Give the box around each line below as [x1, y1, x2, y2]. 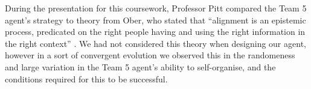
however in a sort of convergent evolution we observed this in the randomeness [5, 49, 295, 61]
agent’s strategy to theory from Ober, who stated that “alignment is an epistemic [5, 13, 306, 26]
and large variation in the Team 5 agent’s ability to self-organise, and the [5, 60, 276, 73]
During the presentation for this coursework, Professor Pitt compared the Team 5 [5, 2, 307, 14]
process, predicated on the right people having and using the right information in [5, 25, 306, 38]
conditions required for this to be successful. [5, 72, 168, 85]
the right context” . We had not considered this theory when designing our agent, [5, 37, 306, 49]
